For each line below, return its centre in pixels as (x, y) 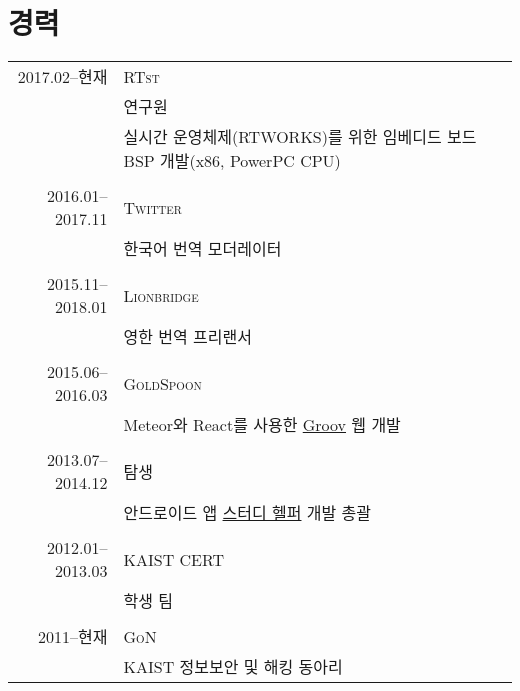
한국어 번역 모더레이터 (202, 249)
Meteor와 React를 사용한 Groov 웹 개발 (262, 425)
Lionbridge (161, 295)
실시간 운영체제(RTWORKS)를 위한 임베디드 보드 (300, 137)
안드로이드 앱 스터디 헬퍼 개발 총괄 (247, 513)
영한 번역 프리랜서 (187, 337)
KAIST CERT (174, 559)
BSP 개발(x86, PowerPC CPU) (232, 161)
